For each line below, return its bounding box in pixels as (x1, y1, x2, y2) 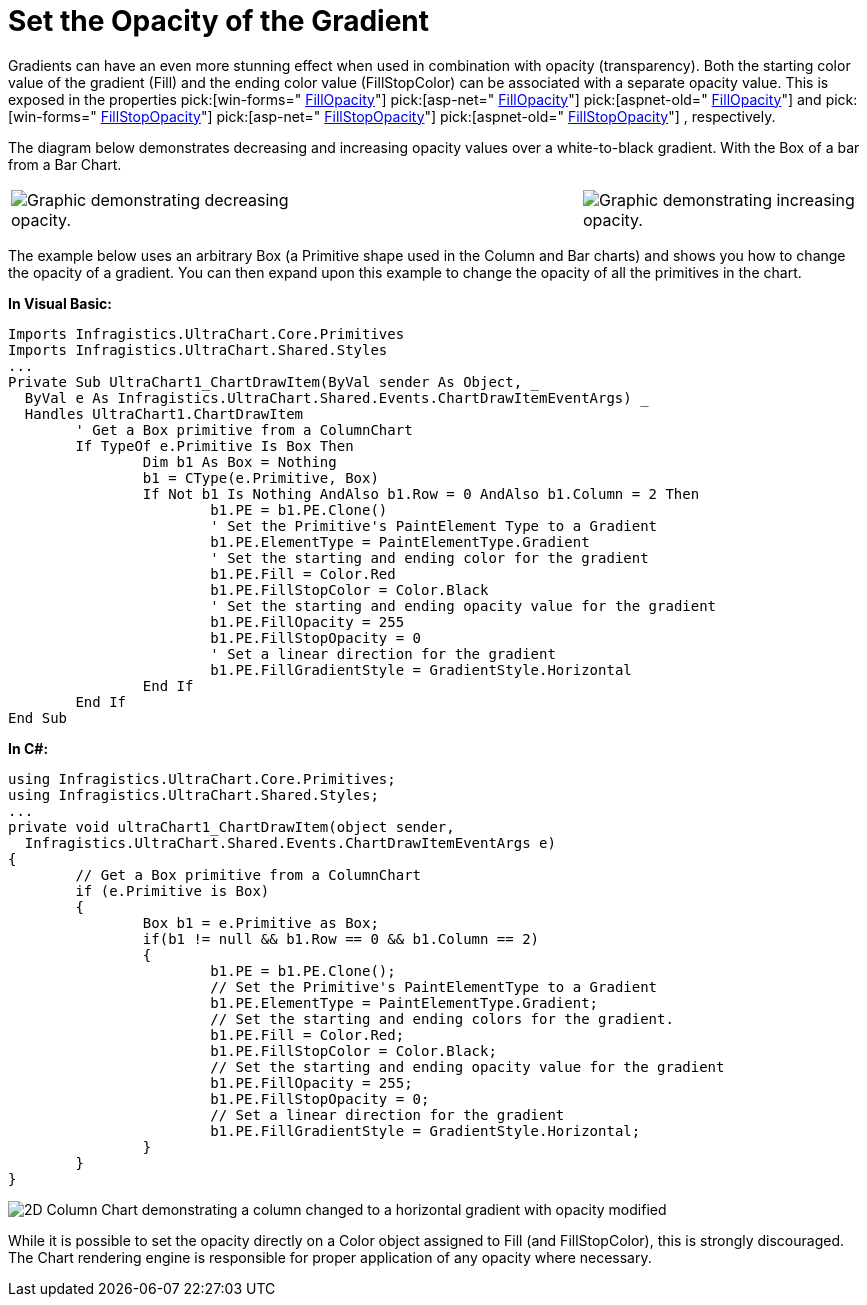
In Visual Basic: (8, 294, 112, 312)
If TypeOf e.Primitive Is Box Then (75, 437, 354, 454)
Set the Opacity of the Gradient (8, 4, 430, 38)
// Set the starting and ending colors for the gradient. (210, 1010, 674, 1027)
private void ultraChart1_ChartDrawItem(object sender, (8, 818, 455, 835)
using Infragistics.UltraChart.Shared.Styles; (8, 786, 379, 803)
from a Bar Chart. (8, 155, 122, 173)
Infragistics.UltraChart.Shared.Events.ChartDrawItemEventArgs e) (24, 834, 556, 851)
